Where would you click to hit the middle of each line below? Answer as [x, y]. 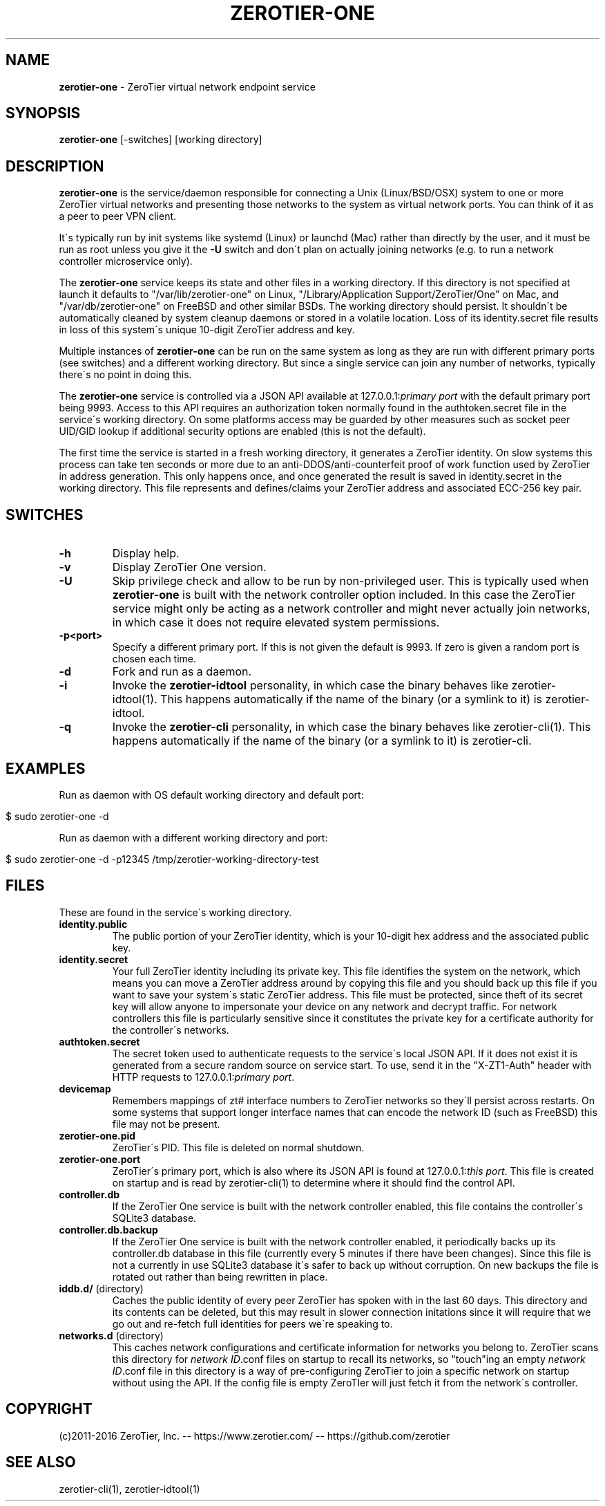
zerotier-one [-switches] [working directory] [161, 140]
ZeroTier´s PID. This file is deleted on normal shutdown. [238, 1147]
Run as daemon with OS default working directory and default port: [211, 794]
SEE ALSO [41, 1462]
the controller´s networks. [171, 1030]
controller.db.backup [108, 1229]
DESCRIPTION [55, 166]
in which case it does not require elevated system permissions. [276, 623]
